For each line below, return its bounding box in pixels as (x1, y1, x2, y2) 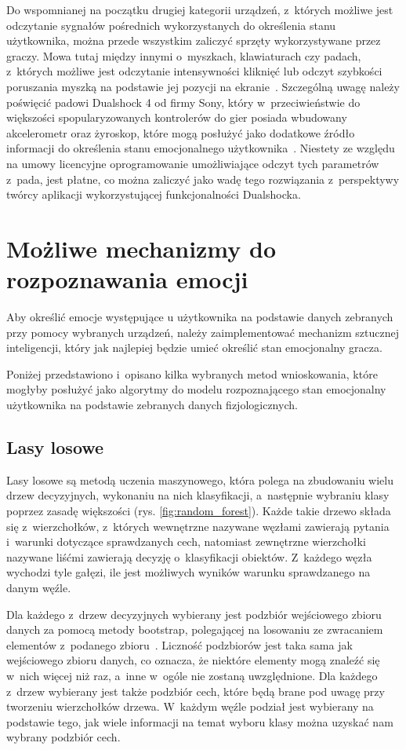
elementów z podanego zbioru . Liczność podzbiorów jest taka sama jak (6, 636, 353, 653)
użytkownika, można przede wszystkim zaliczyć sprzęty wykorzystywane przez (6, 32, 381, 49)
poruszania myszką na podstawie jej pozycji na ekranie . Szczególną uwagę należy (6, 78, 400, 94)
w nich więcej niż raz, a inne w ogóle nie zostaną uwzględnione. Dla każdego (6, 667, 378, 683)
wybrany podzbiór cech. (6, 729, 121, 745)
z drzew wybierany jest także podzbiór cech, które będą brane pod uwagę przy (6, 682, 385, 699)
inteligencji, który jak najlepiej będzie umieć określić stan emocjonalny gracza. (6, 339, 382, 356)
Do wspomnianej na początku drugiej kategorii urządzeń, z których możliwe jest (6, 2, 393, 17)
